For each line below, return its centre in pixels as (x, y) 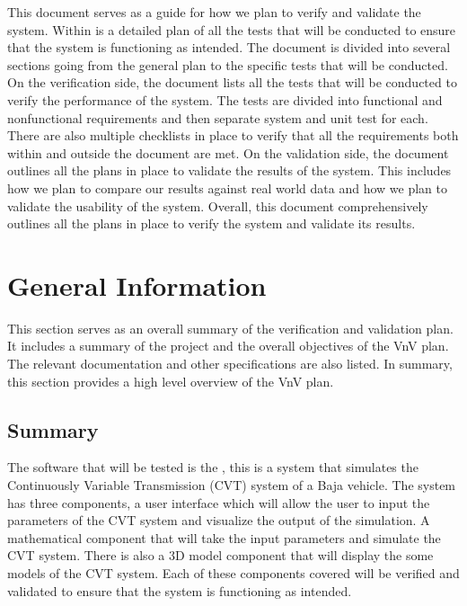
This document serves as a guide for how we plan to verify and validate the (214, 12)
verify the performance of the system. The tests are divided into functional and (225, 99)
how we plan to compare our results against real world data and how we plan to (228, 187)
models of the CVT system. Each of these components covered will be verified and (233, 572)
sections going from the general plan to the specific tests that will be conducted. (228, 64)
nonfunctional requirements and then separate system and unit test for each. (218, 117)
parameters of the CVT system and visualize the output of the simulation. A (219, 520)
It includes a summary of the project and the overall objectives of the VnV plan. (228, 346)
